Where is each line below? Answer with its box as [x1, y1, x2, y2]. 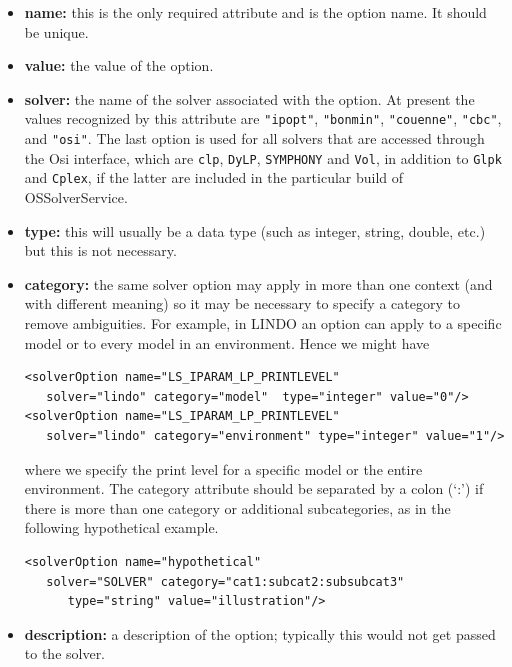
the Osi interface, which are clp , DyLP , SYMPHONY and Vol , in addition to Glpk [24, 147, 502, 168]
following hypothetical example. [24, 517, 219, 538]
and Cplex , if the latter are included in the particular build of [24, 167, 404, 188]
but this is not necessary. [24, 240, 177, 261]
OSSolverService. [24, 187, 128, 207]
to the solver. [24, 643, 106, 664]
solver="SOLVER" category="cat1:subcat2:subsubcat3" [46, 574, 405, 589]
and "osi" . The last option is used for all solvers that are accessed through [24, 128, 485, 149]
